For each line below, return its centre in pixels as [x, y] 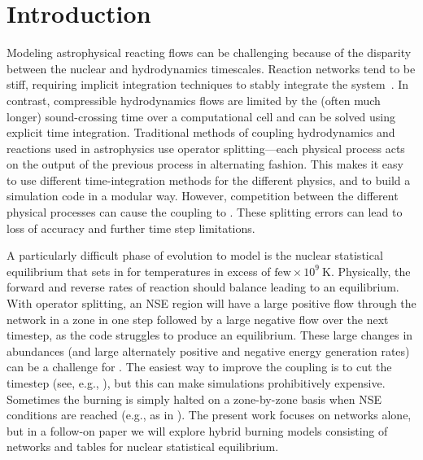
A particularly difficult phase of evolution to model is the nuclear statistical [195, 255]
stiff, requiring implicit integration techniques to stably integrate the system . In [208, 84]
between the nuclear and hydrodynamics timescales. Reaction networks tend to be [211, 68]
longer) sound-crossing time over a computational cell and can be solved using [201, 116]
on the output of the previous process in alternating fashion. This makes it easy [205, 164]
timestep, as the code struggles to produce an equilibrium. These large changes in [210, 335]
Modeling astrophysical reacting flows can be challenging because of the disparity [209, 53]
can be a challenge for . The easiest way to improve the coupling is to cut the [199, 367]
